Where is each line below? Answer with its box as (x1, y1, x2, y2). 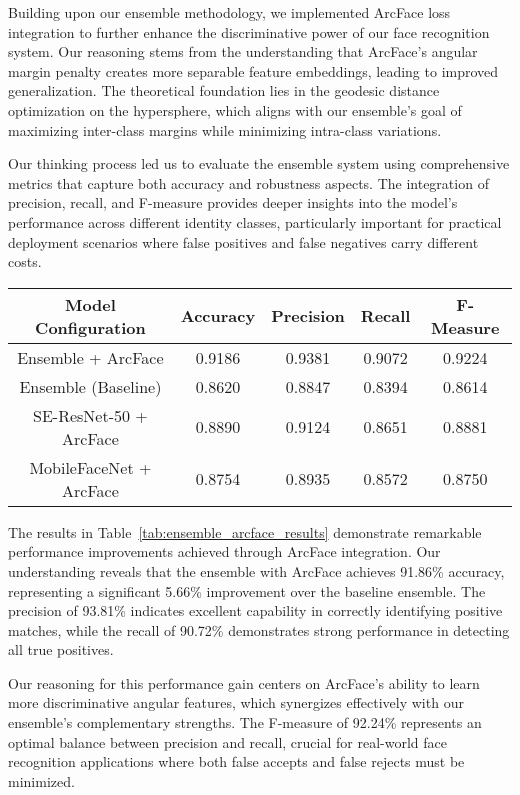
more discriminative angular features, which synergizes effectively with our (8, 692, 464, 713)
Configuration (35, 315, 146, 339)
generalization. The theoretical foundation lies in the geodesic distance (8, 80, 440, 101)
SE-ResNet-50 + (33, 403, 148, 427)
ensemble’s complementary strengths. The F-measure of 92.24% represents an (8, 712, 482, 733)
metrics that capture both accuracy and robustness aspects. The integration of (8, 172, 489, 193)
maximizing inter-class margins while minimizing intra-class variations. (8, 119, 442, 140)
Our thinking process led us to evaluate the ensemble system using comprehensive (8, 153, 510, 174)
